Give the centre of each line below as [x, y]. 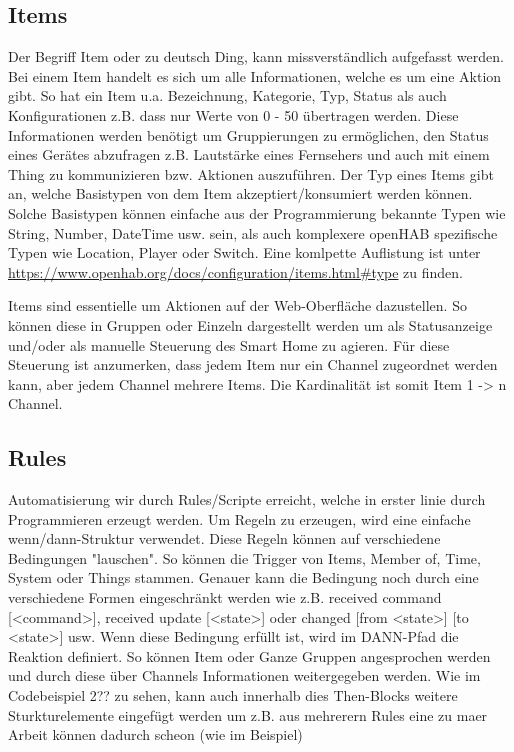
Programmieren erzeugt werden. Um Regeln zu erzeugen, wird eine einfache [239, 518]
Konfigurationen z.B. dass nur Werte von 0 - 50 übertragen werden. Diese [233, 114]
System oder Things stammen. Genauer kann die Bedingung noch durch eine [243, 577]
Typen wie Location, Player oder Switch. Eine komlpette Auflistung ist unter [244, 252]
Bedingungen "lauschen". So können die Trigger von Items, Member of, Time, [244, 557]
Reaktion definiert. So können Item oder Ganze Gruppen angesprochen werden [249, 655]
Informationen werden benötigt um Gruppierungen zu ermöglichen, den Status [248, 134]
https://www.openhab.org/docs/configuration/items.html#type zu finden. [235, 271]
